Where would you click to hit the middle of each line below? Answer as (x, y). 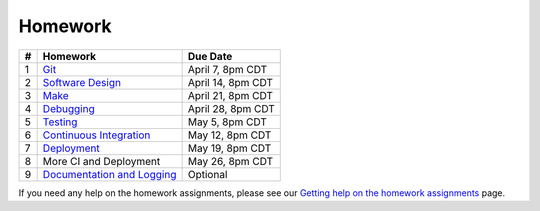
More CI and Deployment (101, 161)
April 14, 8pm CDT (230, 82)
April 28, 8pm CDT (231, 108)
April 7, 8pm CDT (227, 69)
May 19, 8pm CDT (229, 148)
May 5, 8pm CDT (227, 122)
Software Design (82, 82)
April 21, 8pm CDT (230, 95)
